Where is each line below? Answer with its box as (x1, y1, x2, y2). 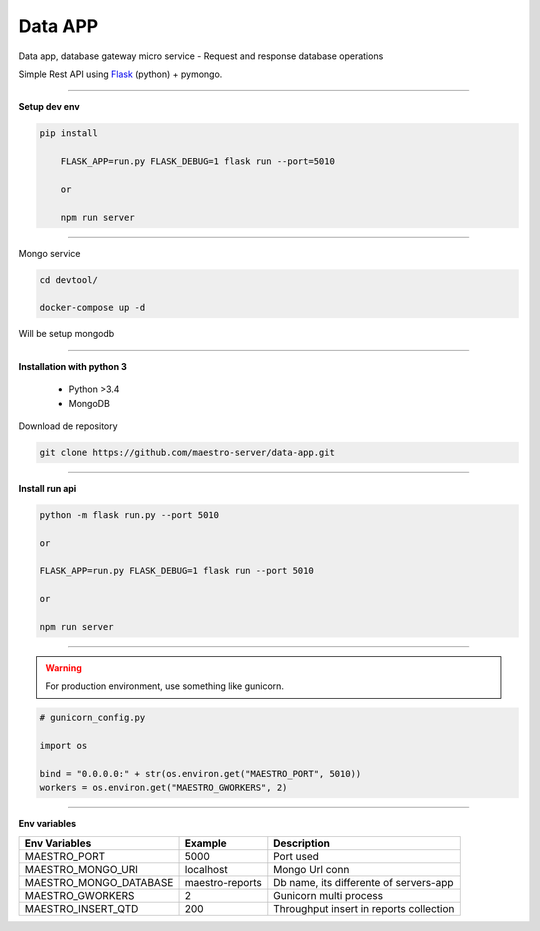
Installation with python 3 (18, 360, 127, 372)
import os (39, 740, 88, 752)
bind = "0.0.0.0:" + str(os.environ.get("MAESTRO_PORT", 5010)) (39, 768, 362, 779)
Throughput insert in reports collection (273, 901, 455, 915)
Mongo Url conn (273, 862, 350, 876)
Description (273, 836, 330, 850)
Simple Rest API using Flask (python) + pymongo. (18, 68, 223, 80)
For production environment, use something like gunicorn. (45, 680, 285, 692)
